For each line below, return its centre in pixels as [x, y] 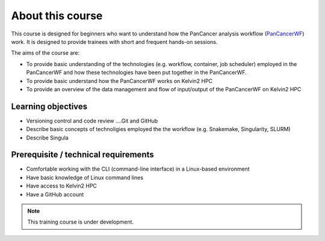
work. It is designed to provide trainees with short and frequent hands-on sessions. [114, 41]
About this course [57, 16]
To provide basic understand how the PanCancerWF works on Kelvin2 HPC [119, 81]
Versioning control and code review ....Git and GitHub [92, 121]
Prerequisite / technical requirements [83, 155]
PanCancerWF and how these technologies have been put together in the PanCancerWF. [136, 73]
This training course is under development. [81, 222]
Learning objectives [49, 106]
